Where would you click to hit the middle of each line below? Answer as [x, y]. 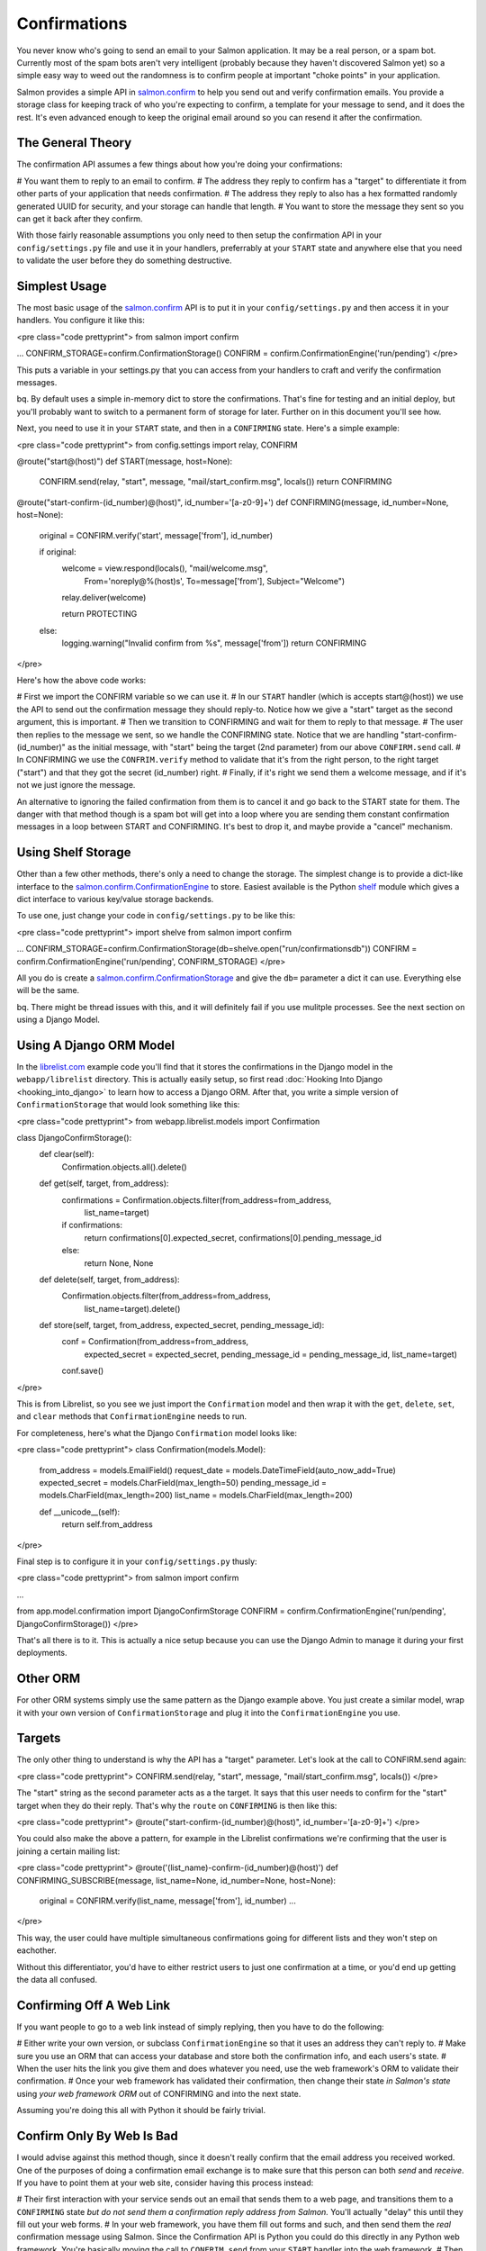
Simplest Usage [62, 286]
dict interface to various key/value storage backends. [115, 899]
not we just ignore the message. [76, 785]
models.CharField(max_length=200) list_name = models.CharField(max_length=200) [196, 1496]
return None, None [119, 1263]
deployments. [42, 1653]
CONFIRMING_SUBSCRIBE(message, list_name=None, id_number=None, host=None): [176, 1880]
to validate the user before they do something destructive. [124, 260]
